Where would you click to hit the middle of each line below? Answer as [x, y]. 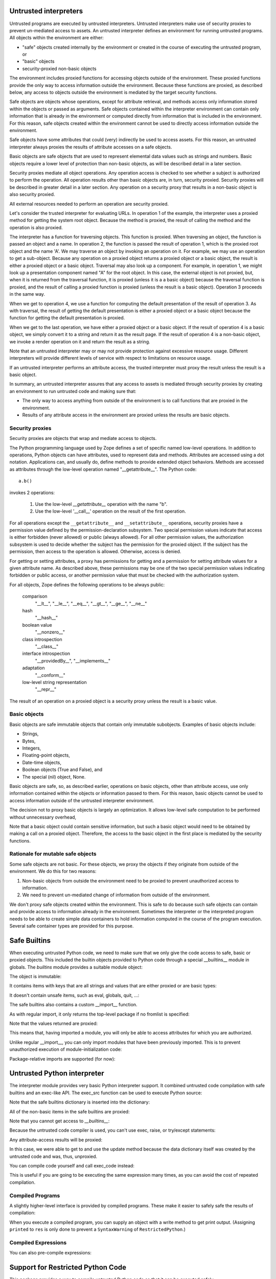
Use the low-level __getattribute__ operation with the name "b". [101, 504]
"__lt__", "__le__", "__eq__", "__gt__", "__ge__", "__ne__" [91, 603]
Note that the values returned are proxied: [54, 1023]
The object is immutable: [36, 977]
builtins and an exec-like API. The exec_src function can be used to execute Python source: [106, 1093]
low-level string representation [54, 682]
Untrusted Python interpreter [57, 1074]
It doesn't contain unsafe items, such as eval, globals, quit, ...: [74, 995]
